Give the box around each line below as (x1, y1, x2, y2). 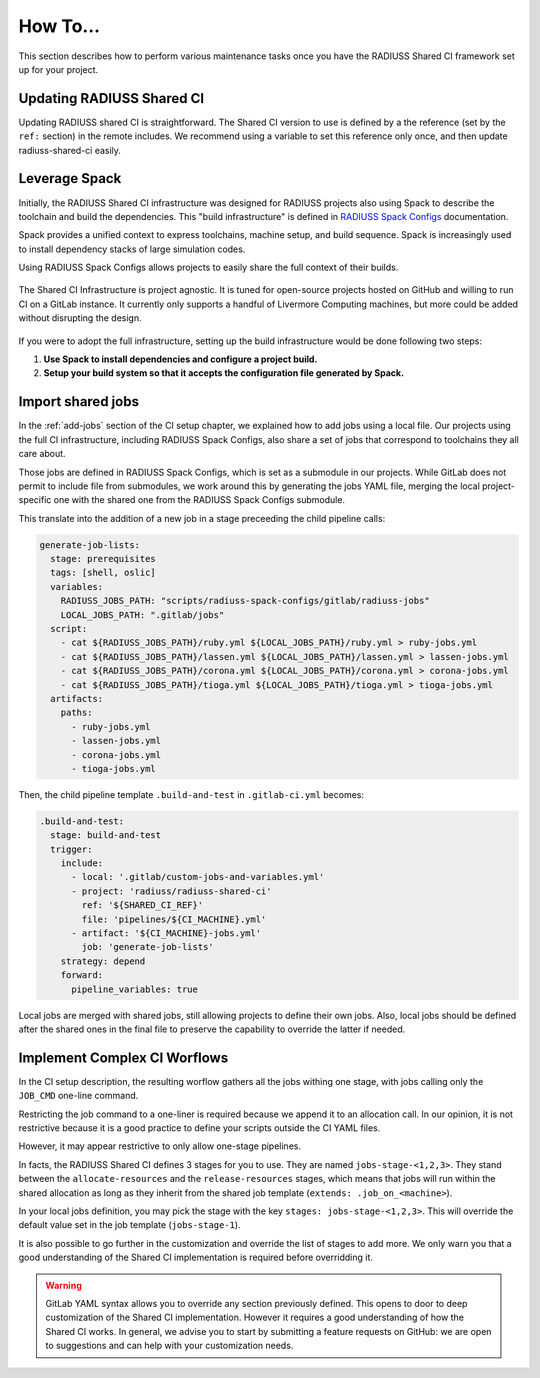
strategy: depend (60, 955, 146, 967)
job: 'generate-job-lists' (81, 941, 214, 953)
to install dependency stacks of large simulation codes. (18, 243, 246, 255)
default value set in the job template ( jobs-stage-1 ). (18, 1219, 241, 1231)
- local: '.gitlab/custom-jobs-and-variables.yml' (71, 871, 325, 883)
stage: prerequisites (50, 553, 157, 565)
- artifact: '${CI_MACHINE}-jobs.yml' (71, 928, 262, 939)
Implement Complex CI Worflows (18, 1049, 229, 1066)
